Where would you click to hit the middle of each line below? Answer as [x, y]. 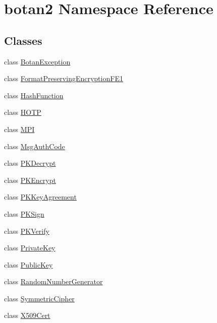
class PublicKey [29, 264]
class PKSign [24, 213]
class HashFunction [34, 95]
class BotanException [37, 61]
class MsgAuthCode [35, 146]
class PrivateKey [30, 248]
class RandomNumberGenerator [53, 281]
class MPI [19, 129]
